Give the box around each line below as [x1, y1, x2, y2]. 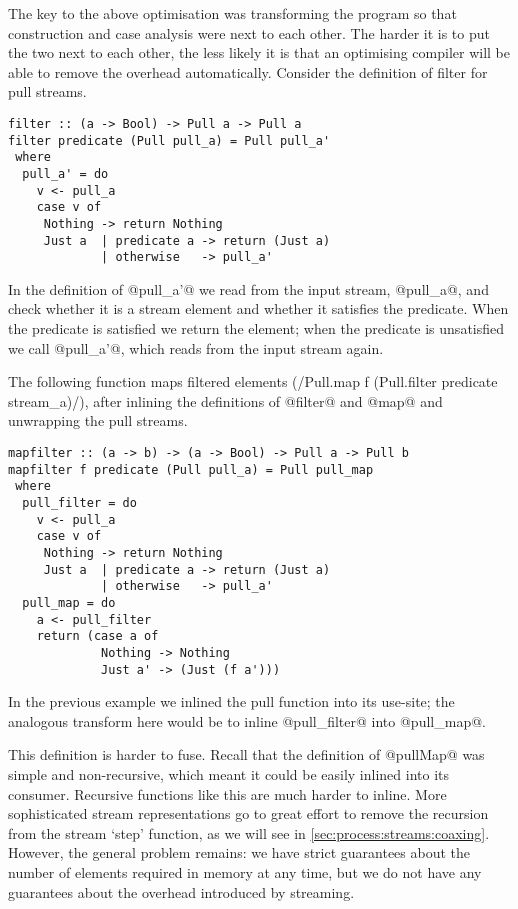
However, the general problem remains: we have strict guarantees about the [8, 842, 471, 863]
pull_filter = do [22, 496, 137, 510]
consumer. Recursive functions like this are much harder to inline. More [8, 783, 447, 804]
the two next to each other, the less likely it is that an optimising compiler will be [8, 42, 511, 63]
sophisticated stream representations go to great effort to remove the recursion [8, 803, 489, 824]
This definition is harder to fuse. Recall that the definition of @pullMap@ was [8, 744, 485, 765]
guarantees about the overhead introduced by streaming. [8, 881, 355, 902]
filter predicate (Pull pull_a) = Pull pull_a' [8, 133, 331, 148]
